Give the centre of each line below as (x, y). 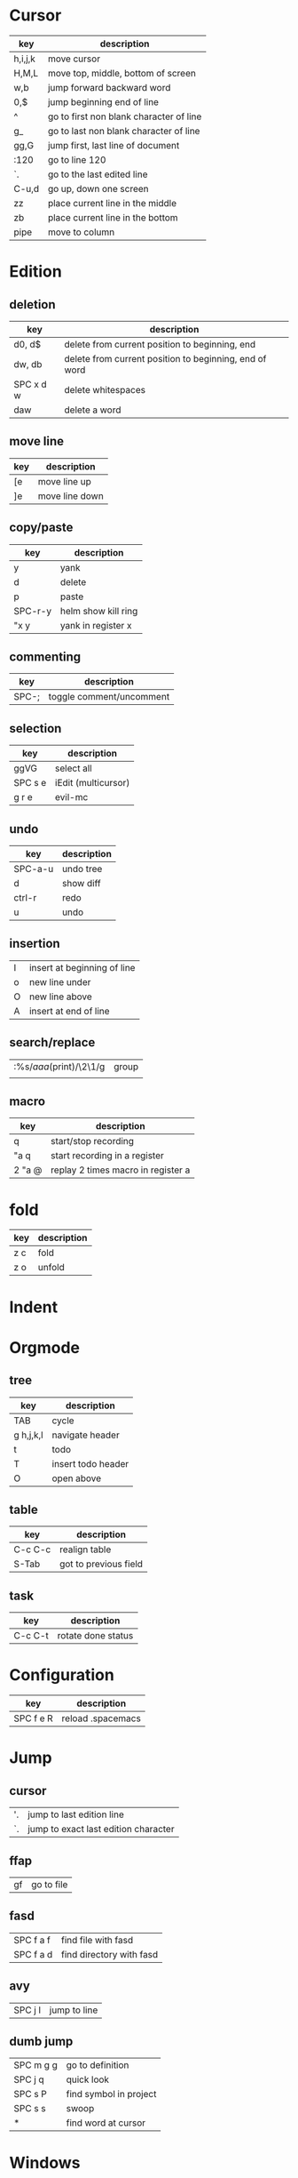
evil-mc (71, 797)
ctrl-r (25, 897)
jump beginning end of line (103, 101)
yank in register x (96, 625)
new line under (60, 981)
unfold (51, 1268)
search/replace (52, 1042)
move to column (81, 232)
